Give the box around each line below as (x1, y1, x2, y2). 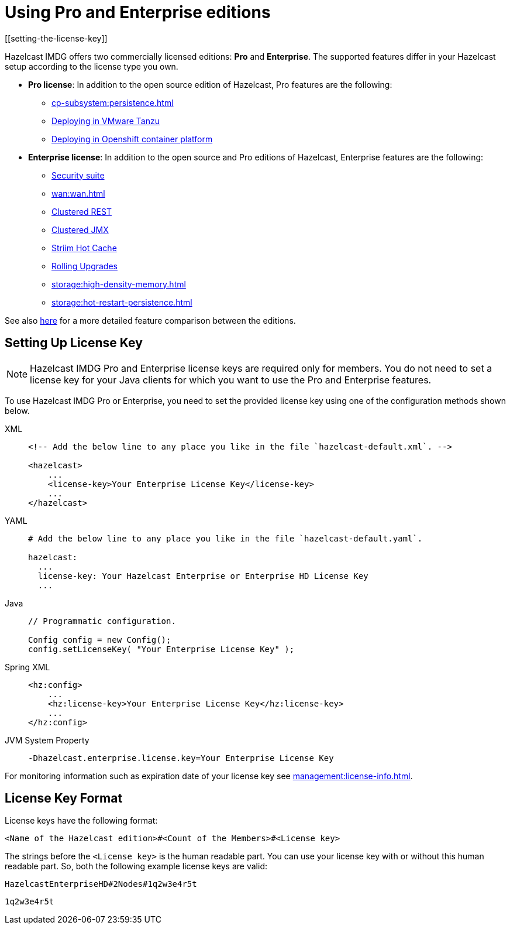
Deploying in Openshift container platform (51, 133, 213, 144)
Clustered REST (51, 206, 112, 217)
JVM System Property (5, 735, 89, 745)
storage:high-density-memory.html (51, 279, 186, 289)
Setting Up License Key (5, 335, 143, 351)
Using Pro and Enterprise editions (5, 2, 271, 22)
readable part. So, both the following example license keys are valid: (5, 861, 267, 872)
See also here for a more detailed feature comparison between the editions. (5, 315, 296, 325)
